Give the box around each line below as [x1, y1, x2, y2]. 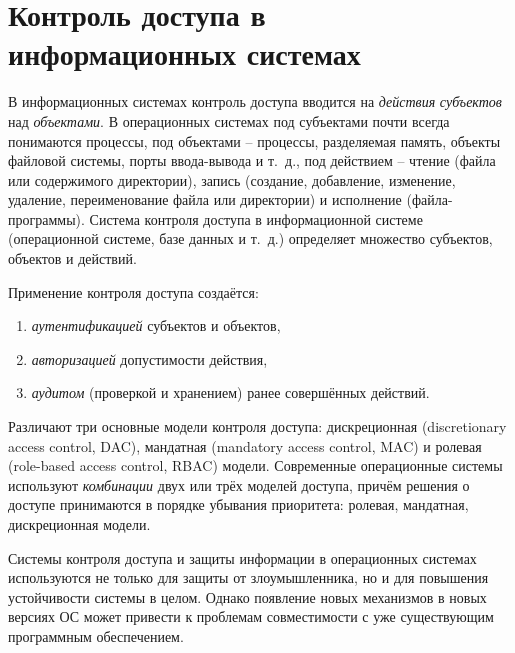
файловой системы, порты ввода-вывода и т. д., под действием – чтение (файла [8, 150, 496, 171]
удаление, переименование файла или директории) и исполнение [8, 189, 402, 210]
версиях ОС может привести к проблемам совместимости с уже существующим [8, 606, 494, 627]
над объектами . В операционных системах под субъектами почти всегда [8, 110, 450, 131]
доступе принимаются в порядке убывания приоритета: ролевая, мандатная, [8, 494, 469, 515]
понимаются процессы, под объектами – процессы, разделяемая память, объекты [8, 130, 501, 151]
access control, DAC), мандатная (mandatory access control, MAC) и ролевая [8, 435, 482, 456]
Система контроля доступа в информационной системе [89, 208, 423, 229]
